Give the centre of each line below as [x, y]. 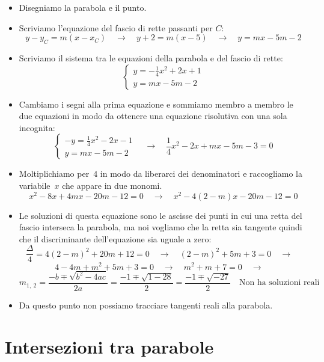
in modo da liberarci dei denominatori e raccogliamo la [201, 173]
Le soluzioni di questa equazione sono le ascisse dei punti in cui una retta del [160, 215]
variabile [35, 185]
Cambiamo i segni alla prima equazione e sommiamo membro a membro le [156, 104]
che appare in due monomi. [112, 185]
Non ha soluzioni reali [280, 283]
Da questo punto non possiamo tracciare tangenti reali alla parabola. [146, 305]
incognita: [37, 127]
